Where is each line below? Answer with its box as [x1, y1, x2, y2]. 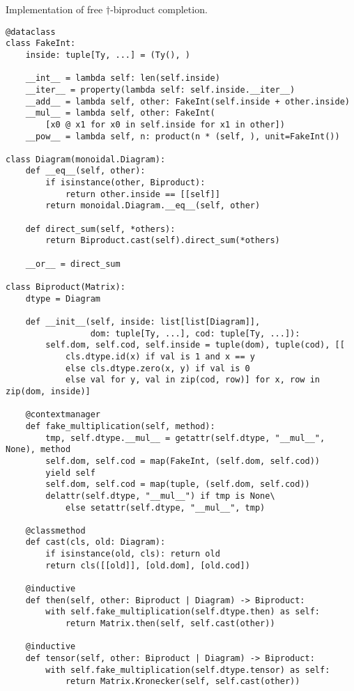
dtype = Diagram [25, 293, 101, 304]
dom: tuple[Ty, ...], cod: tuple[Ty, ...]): [90, 328, 300, 339]
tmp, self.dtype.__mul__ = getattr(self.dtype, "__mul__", [45, 433, 325, 443]
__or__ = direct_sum [25, 258, 121, 269]
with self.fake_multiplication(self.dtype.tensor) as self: [45, 665, 330, 675]
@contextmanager [25, 410, 101, 420]
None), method [6, 444, 71, 455]
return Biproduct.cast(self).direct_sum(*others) [45, 235, 280, 246]
